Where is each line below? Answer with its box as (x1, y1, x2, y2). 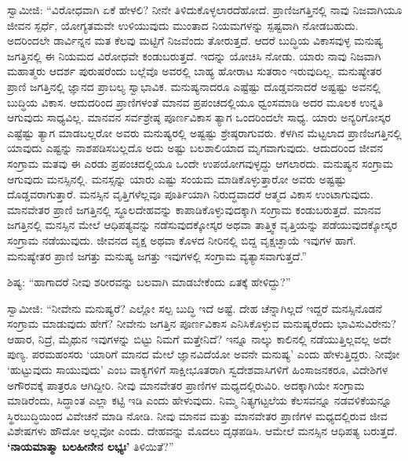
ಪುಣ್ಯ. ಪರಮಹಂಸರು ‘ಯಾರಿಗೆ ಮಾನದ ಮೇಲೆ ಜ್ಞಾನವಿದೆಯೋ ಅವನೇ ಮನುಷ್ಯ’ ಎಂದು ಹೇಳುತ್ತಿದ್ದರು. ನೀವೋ (7, 346, 400, 362)
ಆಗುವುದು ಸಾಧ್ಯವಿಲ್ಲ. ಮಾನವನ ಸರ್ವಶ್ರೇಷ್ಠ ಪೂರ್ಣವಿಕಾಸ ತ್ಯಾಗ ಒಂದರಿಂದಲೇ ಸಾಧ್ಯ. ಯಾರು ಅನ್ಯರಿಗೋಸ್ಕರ (7, 109, 391, 125)
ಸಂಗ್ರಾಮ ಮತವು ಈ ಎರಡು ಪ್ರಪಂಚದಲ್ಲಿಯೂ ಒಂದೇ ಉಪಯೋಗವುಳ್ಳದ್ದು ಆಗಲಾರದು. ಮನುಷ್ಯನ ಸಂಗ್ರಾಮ (7, 154, 394, 171)
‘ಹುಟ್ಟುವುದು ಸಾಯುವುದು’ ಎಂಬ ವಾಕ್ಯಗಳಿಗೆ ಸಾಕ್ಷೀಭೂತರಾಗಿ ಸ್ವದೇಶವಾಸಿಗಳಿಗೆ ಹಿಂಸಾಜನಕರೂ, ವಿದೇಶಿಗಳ (7, 361, 388, 378)
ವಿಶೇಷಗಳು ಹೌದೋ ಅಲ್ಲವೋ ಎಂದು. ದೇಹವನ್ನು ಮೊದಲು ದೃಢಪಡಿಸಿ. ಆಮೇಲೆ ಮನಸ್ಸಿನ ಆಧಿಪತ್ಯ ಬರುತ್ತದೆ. (7, 423, 398, 439)
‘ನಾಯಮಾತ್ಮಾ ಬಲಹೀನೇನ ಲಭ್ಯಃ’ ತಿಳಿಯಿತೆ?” (7, 438, 174, 455)
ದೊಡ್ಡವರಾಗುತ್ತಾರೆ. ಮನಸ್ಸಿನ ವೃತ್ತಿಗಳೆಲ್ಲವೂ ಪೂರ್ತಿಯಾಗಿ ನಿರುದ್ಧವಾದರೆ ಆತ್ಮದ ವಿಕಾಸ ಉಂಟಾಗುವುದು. (7, 186, 373, 202)
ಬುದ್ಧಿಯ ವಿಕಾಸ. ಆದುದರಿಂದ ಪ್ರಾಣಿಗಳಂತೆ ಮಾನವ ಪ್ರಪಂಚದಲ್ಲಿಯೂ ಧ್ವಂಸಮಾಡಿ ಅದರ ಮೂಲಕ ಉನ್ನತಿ (7, 93, 384, 110)
